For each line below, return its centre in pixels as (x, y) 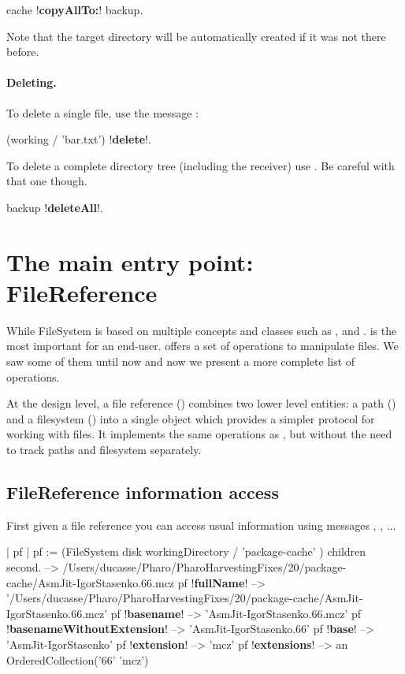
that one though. (47, 181)
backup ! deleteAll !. (55, 207)
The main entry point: (130, 261)
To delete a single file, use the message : (103, 112)
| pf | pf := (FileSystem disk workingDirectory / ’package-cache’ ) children (186, 551)
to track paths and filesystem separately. (104, 450)
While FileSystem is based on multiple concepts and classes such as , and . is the (202, 330)
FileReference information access (143, 492)
